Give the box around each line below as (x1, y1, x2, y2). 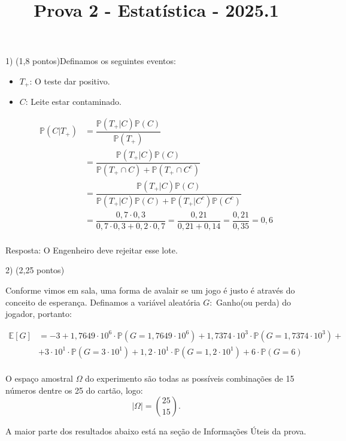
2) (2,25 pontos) (5, 264, 65, 276)
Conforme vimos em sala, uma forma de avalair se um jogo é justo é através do (5, 284, 295, 297)
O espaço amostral (5, 371, 73, 384)
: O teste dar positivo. (29, 74, 110, 87)
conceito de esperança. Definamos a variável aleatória (5, 295, 201, 308)
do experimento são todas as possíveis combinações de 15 (85, 371, 295, 384)
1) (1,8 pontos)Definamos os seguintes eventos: (5, 55, 176, 67)
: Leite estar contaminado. (25, 95, 122, 108)
